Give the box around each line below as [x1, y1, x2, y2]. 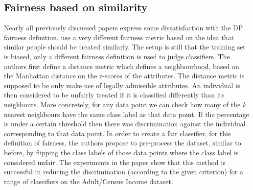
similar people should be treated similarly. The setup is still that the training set [4, 42, 246, 52]
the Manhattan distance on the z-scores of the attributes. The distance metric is [4, 71, 245, 81]
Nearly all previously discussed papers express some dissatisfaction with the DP [4, 23, 243, 33]
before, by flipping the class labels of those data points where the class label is [4, 147, 239, 157]
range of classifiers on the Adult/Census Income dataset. [4, 176, 173, 186]
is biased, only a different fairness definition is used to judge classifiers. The [4, 51, 230, 61]
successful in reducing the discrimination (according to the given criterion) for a [4, 166, 244, 177]
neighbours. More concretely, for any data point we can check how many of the [4, 99, 241, 109]
